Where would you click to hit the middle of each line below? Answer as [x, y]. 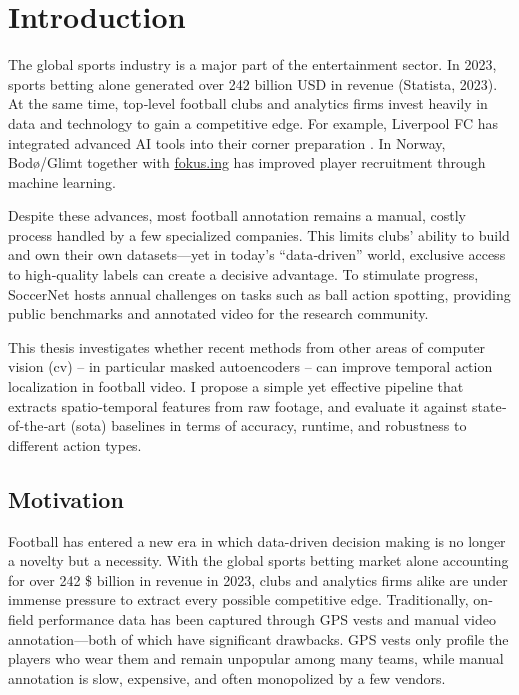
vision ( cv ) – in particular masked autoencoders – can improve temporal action [250, 366]
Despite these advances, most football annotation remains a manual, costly [237, 215]
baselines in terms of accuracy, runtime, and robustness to [289, 425]
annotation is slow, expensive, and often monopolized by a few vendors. [227, 677]
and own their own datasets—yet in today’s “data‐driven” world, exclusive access [257, 254]
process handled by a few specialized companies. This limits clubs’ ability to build [259, 234]
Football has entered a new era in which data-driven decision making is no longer [257, 540]
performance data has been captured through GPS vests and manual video [267, 618]
